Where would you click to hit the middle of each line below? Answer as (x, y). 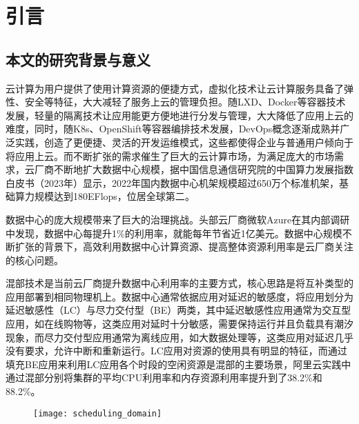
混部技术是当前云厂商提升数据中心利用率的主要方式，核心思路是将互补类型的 (179, 283)
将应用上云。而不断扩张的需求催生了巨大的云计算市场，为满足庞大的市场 (170, 155)
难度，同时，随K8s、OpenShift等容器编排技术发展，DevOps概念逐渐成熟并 (173, 129)
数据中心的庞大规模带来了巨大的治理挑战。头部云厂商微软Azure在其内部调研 (178, 219)
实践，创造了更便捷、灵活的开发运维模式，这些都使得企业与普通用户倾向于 (184, 142)
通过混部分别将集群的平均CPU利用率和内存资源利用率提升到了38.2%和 (164, 377)
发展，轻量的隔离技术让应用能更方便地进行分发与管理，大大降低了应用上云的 (179, 115)
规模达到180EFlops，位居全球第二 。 (114, 196)
